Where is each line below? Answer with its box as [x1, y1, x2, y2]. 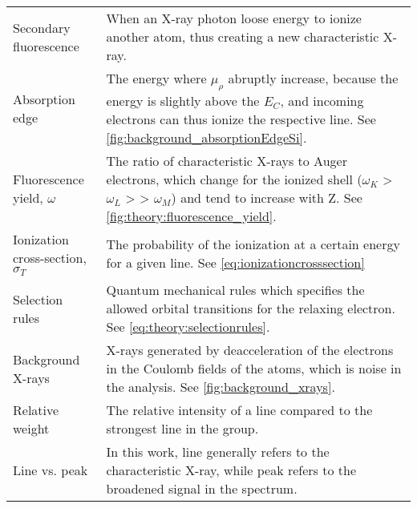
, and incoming [280, 91, 364, 111]
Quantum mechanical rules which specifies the [106, 280, 365, 300]
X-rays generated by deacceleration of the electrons [106, 341, 394, 360]
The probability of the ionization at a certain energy [106, 234, 400, 253]
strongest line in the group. [106, 419, 259, 438]
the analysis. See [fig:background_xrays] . [106, 377, 335, 397]
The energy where [106, 69, 207, 87]
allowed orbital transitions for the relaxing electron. [106, 299, 395, 318]
